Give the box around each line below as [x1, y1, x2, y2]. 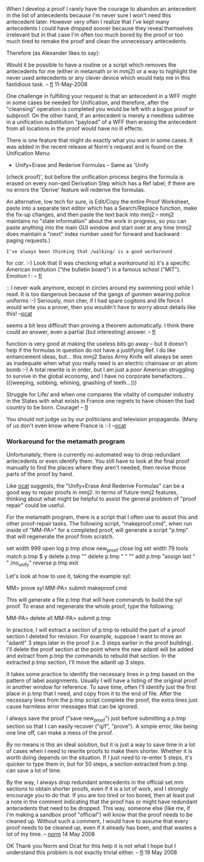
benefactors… [151, 372, 187, 380]
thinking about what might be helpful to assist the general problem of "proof [6, 495, 197, 502]
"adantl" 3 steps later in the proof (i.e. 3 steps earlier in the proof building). [6, 639, 193, 646]
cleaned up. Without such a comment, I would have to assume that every [6, 817, 189, 825]
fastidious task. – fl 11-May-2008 [6, 80, 88, 88]
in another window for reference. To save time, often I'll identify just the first [6, 683, 196, 691]
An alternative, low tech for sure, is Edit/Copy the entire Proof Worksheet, [6, 198, 190, 205]
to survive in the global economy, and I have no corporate [6, 372, 151, 380]
